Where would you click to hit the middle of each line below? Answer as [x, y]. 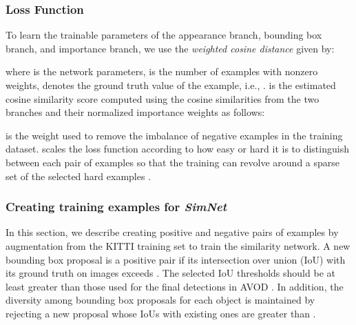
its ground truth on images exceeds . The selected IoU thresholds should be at [170, 273]
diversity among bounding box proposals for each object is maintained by [160, 300]
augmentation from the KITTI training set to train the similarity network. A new [178, 245]
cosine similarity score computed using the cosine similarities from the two [163, 98]
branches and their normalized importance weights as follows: [135, 112]
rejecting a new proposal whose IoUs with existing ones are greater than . [161, 313]
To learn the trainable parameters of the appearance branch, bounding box [164, 35]
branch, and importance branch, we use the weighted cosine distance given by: [170, 48]
